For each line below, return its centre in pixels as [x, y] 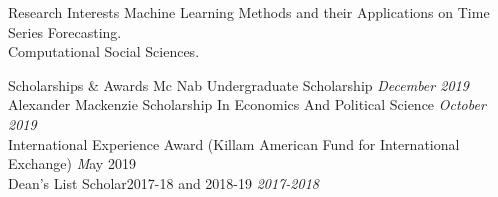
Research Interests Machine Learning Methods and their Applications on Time [249, 12]
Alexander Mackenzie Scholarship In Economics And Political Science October [247, 104]
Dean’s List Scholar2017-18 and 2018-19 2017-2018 [163, 182]
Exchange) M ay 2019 [72, 163]
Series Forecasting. [65, 31]
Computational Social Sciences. [104, 51]
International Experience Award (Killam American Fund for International [234, 143]
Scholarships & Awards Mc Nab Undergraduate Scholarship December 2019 [238, 84]
